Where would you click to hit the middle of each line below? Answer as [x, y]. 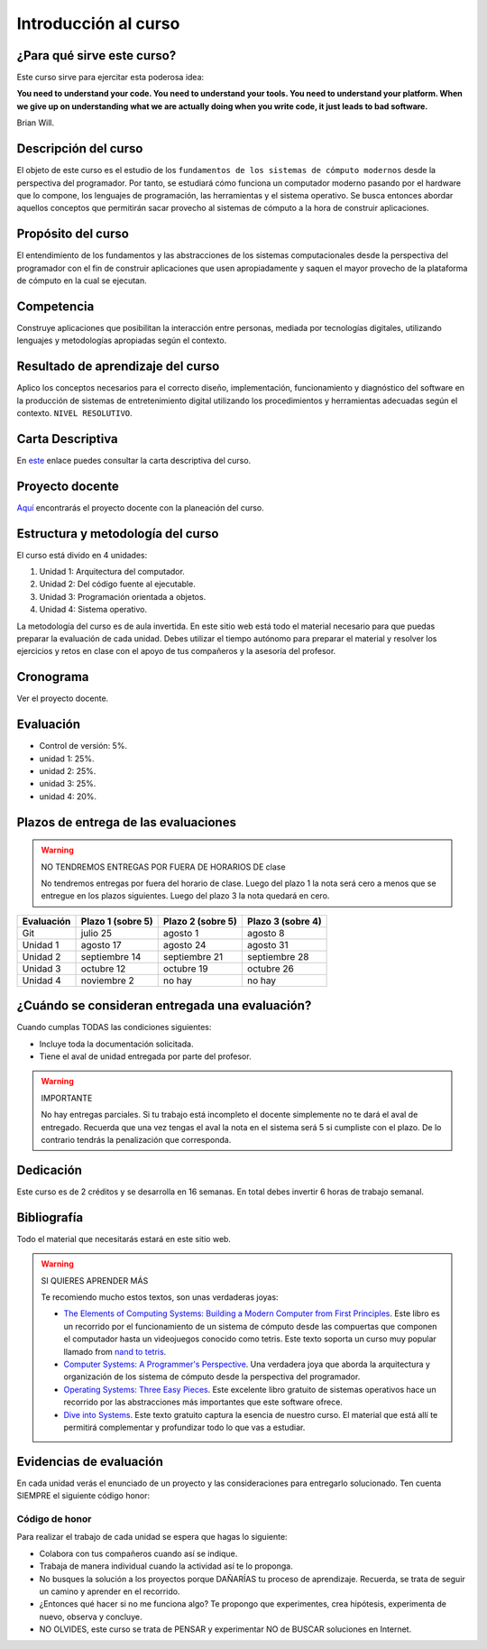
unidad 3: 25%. [68, 784]
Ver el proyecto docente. [63, 698]
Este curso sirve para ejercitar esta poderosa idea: [110, 78]
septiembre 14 [111, 956]
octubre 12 [103, 968]
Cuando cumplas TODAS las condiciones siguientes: [114, 1027]
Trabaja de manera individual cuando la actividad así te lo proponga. [166, 1566]
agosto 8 [266, 933]
